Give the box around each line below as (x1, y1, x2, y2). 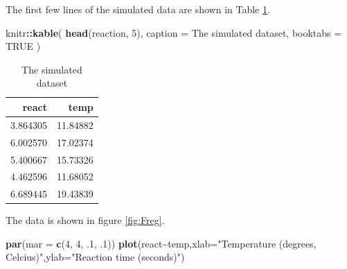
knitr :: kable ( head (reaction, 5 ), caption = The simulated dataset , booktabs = (6, 25, 342, 40)
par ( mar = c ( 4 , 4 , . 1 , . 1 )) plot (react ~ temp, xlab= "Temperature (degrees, (6, 236, 317, 250)
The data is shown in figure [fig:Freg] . (6, 213, 165, 227)
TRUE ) (6, 39, 41, 53)
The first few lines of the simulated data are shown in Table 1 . (6, 2, 270, 16)
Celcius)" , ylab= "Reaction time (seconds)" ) (6, 250, 185, 264)
